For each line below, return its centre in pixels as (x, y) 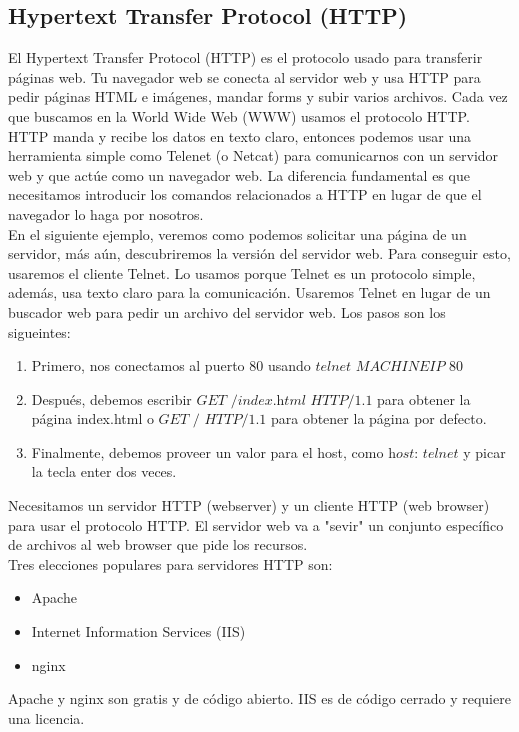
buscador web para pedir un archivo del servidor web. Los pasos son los (227, 311)
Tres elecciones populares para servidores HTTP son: (170, 563)
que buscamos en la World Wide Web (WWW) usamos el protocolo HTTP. (239, 115)
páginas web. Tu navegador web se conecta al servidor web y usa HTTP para (244, 76)
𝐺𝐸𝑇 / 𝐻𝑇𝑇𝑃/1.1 (212, 420)
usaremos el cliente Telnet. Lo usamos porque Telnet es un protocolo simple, (242, 272)
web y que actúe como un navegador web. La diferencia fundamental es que (239, 174)
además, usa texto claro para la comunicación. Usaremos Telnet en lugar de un (249, 292)
